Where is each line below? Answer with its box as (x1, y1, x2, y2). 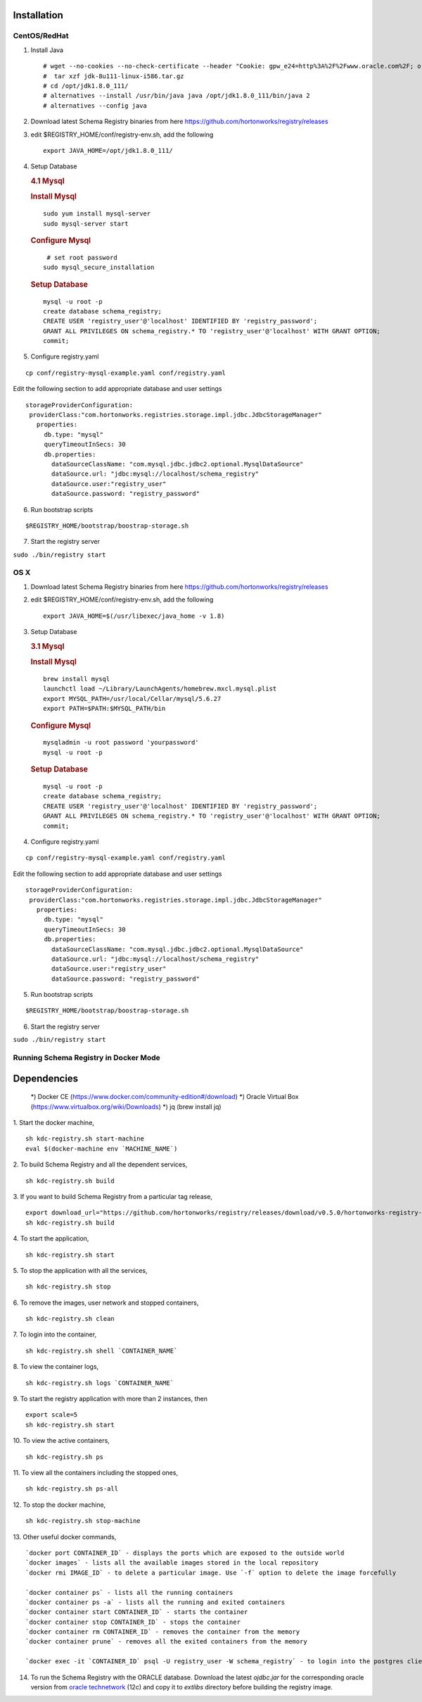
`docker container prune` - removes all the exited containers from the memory (25, 1638, 307, 1646)
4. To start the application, (13, 1234, 89, 1243)
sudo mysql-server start (43, 219, 129, 228)
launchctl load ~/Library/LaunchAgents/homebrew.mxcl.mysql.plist (43, 685, 277, 693)
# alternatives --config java (43, 101, 148, 109)
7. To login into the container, (13, 1330, 97, 1338)
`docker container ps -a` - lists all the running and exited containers (25, 1598, 286, 1606)
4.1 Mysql (30, 176, 65, 186)
